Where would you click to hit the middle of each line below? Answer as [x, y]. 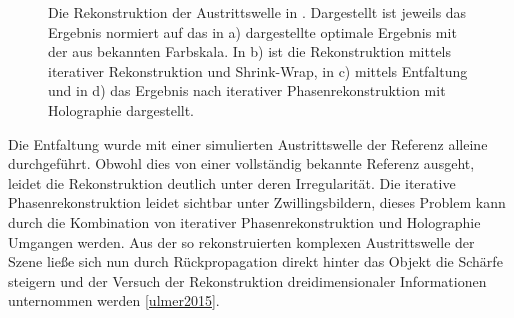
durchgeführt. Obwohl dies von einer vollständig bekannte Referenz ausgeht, [241, 163]
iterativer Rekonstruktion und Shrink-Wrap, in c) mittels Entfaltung [258, 70]
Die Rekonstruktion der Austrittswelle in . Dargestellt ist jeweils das [257, 12]
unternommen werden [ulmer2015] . [114, 300]
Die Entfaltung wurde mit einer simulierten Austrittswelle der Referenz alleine [248, 143]
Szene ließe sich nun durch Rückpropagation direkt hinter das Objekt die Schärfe [255, 261]
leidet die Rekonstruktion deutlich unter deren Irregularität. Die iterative [232, 182]
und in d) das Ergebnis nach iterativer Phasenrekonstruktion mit [247, 90]
